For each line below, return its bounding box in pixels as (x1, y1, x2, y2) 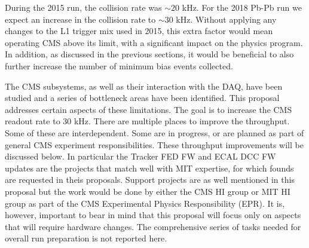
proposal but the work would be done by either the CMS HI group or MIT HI (5, 185, 290, 197)
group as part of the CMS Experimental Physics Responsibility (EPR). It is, (5, 197, 285, 209)
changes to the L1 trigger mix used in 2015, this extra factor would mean (5, 25, 273, 37)
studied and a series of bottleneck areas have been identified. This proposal (5, 91, 280, 104)
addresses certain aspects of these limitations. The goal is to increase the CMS (5, 103, 292, 115)
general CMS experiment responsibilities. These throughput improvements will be (5, 138, 304, 151)
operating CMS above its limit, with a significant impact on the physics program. (5, 36, 303, 48)
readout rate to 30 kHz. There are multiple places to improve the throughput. (5, 115, 290, 127)
